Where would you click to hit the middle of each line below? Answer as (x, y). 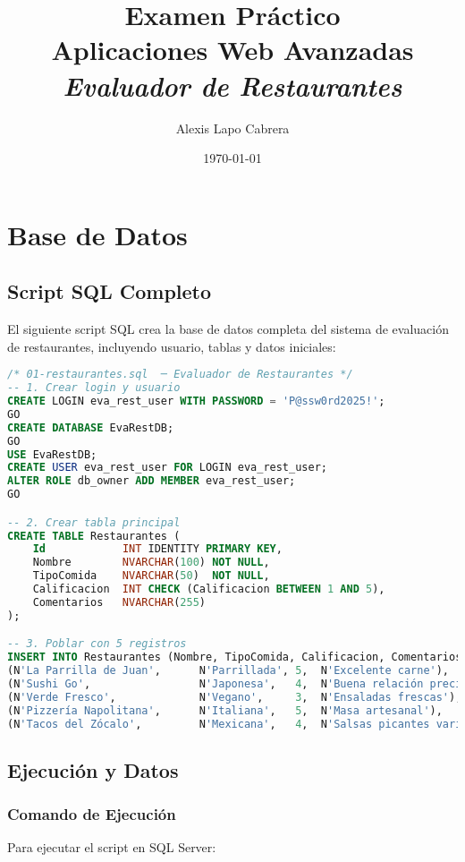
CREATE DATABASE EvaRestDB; (91, 427)
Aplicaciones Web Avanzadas (232, 50)
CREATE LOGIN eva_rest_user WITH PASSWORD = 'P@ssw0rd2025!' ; (196, 401)
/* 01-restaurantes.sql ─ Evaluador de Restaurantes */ (180, 375)
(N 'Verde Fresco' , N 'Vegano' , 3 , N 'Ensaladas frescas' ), (235, 697)
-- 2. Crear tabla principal (94, 522)
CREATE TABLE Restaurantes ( (94, 536)
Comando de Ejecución (92, 814)
